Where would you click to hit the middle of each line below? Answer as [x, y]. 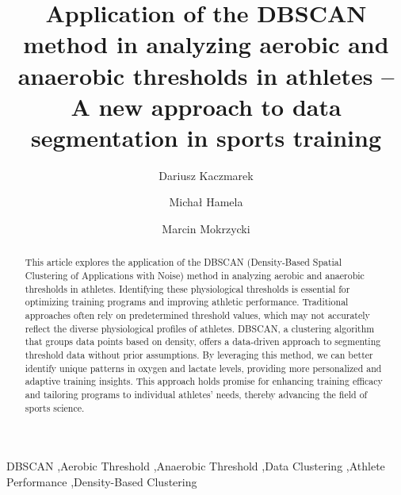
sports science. [55, 407]
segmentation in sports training [206, 137]
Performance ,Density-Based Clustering [102, 481]
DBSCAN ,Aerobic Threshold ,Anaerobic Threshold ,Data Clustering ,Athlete [196, 466]
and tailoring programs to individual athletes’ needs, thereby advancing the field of [196, 395]
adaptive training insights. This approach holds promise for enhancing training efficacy [204, 381]
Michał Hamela [206, 202]
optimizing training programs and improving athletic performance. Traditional [187, 302]
